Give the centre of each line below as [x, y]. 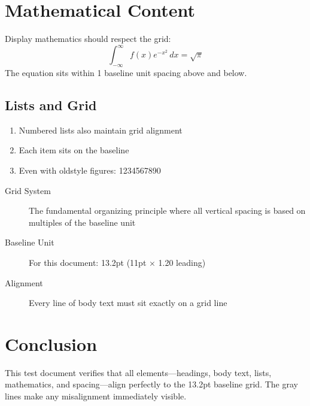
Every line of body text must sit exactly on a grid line [128, 303]
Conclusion [51, 343]
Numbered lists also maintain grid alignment [101, 130]
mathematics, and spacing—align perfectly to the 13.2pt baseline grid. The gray [151, 384]
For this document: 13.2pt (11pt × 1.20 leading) [117, 262]
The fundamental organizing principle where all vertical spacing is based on [167, 210]
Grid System [28, 190]
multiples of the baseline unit [82, 222]
